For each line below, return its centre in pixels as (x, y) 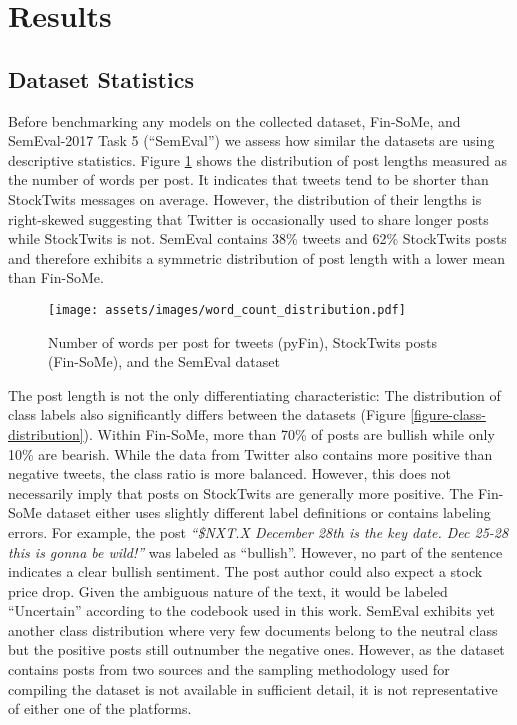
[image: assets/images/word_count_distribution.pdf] (227, 309)
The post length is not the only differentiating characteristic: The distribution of (254, 394)
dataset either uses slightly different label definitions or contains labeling (268, 512)
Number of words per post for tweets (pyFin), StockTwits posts (242, 341)
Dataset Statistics (101, 78)
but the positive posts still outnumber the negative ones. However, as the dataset (256, 649)
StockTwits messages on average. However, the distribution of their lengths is (245, 198)
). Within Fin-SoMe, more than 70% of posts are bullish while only (289, 433)
